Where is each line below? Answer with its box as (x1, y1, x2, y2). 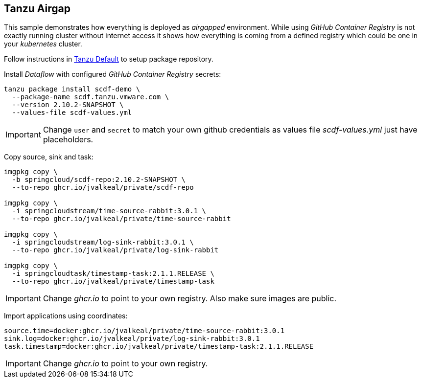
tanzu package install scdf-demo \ (4, 85, 140, 93)
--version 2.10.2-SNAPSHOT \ (12, 101, 124, 109)
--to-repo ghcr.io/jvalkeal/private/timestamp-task (12, 277, 214, 286)
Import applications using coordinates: (4, 312, 128, 320)
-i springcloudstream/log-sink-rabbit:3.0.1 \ (12, 238, 194, 247)
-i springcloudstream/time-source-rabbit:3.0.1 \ (12, 207, 207, 215)
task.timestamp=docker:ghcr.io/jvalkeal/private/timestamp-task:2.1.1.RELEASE (4, 342, 314, 351)
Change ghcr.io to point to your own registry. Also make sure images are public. (43, 293, 337, 304)
